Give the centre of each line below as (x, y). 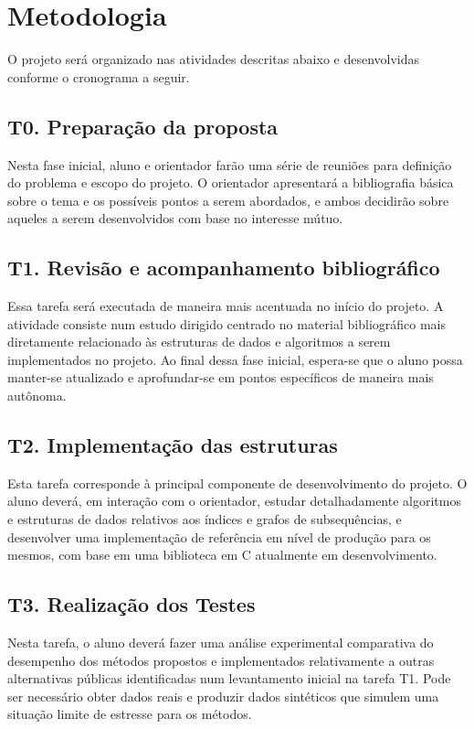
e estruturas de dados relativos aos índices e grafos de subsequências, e (205, 519)
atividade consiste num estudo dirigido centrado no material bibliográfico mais (226, 323)
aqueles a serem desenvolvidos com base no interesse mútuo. (175, 218)
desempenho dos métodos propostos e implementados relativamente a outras (221, 660)
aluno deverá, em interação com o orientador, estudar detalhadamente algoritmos (234, 501)
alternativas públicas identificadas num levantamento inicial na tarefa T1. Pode (229, 678)
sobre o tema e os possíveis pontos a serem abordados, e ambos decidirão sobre (228, 200)
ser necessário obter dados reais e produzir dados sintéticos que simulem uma (223, 696)
